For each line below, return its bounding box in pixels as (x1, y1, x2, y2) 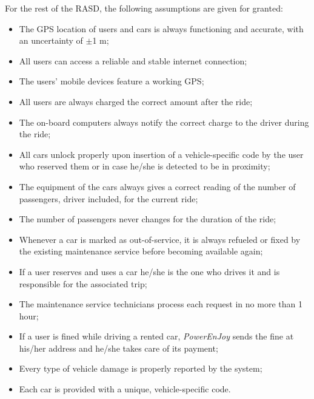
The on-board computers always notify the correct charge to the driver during (19, 115, 309, 128)
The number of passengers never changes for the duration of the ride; (19, 213, 276, 225)
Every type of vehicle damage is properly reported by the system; (19, 362, 262, 375)
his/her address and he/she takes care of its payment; (19, 341, 218, 354)
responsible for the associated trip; (19, 277, 147, 290)
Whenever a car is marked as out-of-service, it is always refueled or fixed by (19, 233, 301, 245)
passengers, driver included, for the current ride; (19, 192, 198, 205)
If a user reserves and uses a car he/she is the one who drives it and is (19, 265, 280, 278)
